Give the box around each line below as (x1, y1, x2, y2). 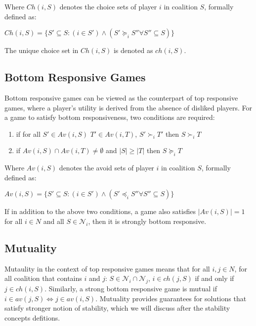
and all (43, 216, 64, 226)
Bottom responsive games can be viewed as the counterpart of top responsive (4, 92, 238, 103)
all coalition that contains (4, 273, 82, 283)
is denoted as (113, 45, 153, 55)
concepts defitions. (4, 312, 60, 323)
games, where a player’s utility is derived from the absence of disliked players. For (4, 102, 252, 112)
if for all (16, 128, 41, 139)
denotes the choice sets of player (59, 1, 157, 11)
